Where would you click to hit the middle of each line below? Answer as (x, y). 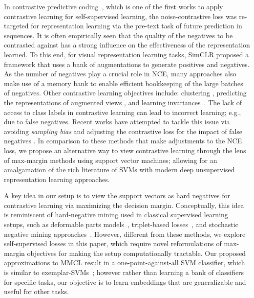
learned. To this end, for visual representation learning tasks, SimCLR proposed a (127, 54)
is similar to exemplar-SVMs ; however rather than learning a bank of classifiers (124, 272)
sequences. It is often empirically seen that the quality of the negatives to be (118, 35)
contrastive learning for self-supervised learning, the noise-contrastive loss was (120, 16)
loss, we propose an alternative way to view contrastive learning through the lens (125, 150)
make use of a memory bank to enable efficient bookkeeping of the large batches (124, 83)
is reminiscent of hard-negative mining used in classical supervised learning (116, 215)
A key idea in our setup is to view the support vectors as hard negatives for (117, 195)
